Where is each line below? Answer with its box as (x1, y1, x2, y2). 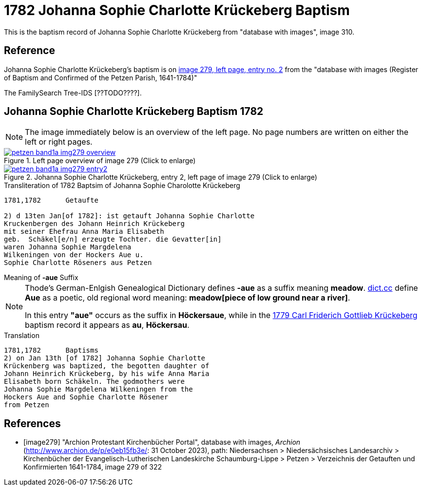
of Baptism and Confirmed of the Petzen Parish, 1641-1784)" (4, 73, 197, 82)
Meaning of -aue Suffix (4, 273, 78, 282)
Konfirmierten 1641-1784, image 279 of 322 (23, 463, 162, 471)
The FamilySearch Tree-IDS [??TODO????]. (4, 88, 142, 97)
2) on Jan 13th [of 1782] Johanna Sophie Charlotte (4, 354, 206, 362)
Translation (4, 331, 39, 340)
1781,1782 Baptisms (4, 346, 98, 355)
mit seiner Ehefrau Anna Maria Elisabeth (4, 227, 164, 236)
